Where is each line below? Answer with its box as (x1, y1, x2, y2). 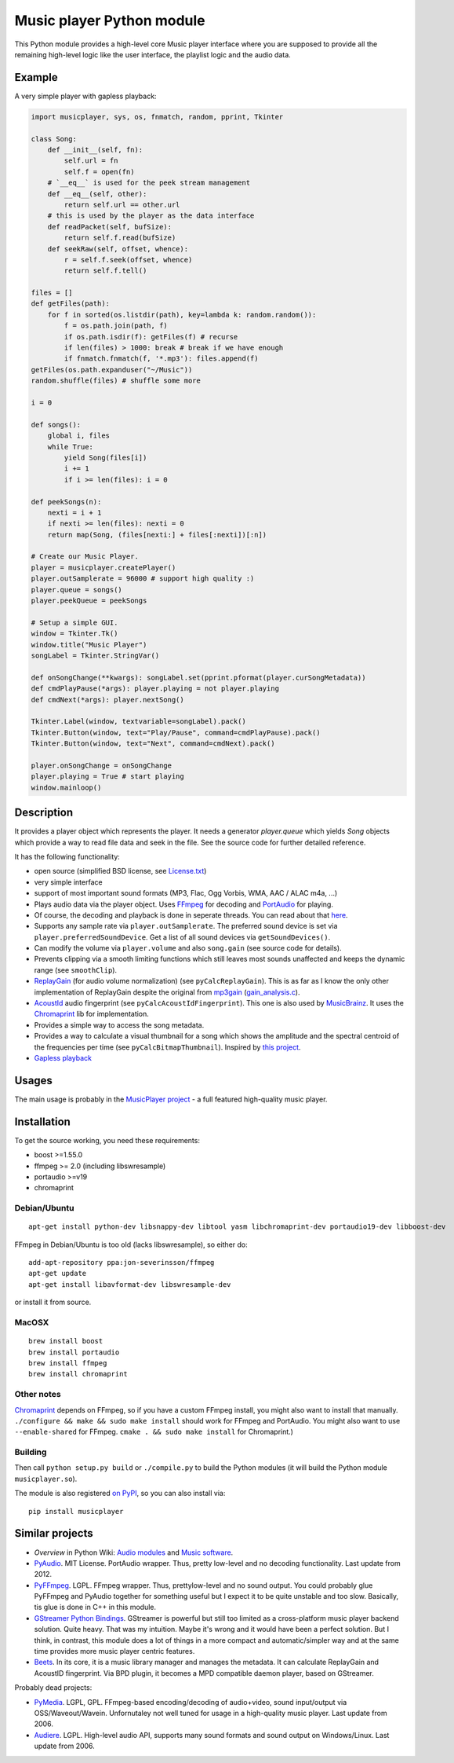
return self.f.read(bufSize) (64, 233, 176, 243)
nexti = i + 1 (47, 508, 102, 517)
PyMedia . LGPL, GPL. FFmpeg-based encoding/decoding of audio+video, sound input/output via (34, 1697, 347, 1706)
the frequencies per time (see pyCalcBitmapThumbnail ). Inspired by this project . (34, 1042, 301, 1052)
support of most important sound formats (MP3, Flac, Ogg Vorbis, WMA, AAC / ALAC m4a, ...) (34, 889, 338, 898)
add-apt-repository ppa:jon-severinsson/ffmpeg (28, 1258, 215, 1267)
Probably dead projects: (14, 1683, 93, 1692)
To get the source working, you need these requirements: (14, 1135, 200, 1145)
